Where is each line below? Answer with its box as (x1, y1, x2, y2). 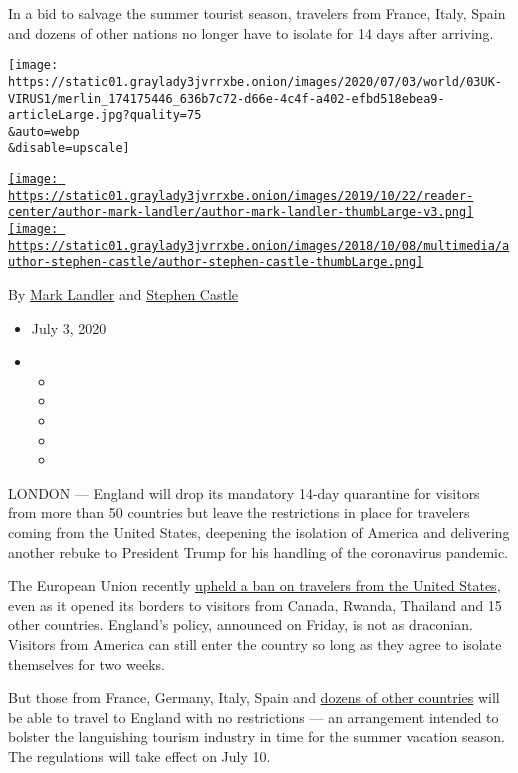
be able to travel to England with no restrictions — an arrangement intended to (8, 706, 499, 727)
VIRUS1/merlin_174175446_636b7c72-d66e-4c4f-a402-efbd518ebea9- (8, 91, 445, 106)
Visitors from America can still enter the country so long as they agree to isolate (8, 633, 502, 654)
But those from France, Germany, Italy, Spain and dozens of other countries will (8, 687, 500, 708)
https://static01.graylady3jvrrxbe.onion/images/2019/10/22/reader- (8, 188, 474, 203)
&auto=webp (8, 124, 80, 139)
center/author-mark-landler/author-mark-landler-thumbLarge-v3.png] (8, 205, 474, 220)
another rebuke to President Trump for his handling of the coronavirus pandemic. (8, 541, 509, 562)
